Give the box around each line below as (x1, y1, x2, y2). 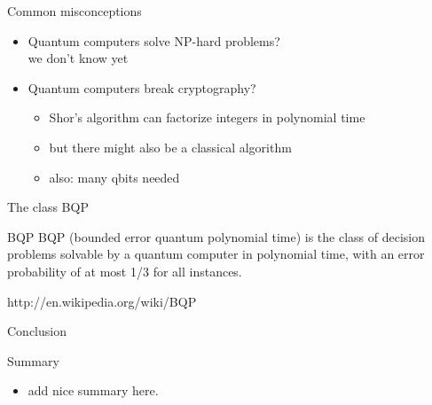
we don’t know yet (27, 49, 129, 67)
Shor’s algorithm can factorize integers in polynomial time (49, 108, 365, 127)
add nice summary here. (27, 381, 159, 400)
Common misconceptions (7, 2, 142, 19)
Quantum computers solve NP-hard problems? (27, 31, 280, 50)
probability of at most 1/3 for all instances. (7, 261, 242, 280)
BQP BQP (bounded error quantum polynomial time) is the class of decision (7, 227, 426, 245)
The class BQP (7, 198, 89, 216)
